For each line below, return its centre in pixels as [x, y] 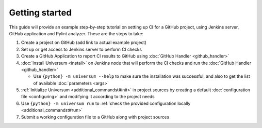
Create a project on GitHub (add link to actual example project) [84, 43]
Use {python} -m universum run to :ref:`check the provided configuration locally [106, 103]
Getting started [40, 13]
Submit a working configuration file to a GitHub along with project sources [95, 117]
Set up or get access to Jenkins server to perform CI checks [82, 49]
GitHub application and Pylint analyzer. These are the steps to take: [76, 33]
